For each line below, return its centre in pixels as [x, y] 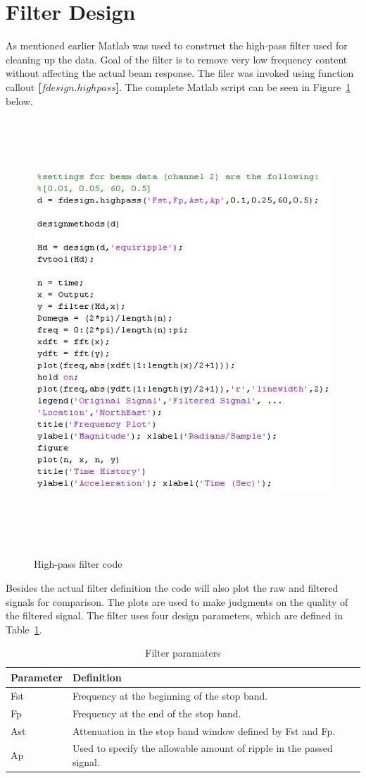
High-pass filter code [78, 564]
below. [19, 101]
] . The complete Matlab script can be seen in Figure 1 [233, 86]
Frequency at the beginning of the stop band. [170, 695]
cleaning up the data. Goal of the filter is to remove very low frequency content [177, 59]
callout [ [24, 86]
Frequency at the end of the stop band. [157, 713]
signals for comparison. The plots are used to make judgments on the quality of [177, 601]
